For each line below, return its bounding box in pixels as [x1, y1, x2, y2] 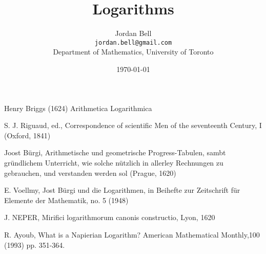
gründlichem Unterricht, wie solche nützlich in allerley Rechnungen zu [4, 157, 223, 168]
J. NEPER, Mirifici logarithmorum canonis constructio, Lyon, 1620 [4, 212, 215, 223]
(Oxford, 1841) [4, 130, 51, 140]
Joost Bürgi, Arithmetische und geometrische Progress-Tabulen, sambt [4, 147, 226, 158]
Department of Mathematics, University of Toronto [53, 46, 214, 57]
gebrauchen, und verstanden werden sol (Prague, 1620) [4, 167, 176, 178]
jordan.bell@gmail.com [94, 39, 172, 46]
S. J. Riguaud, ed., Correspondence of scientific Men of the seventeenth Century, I [4, 120, 262, 131]
